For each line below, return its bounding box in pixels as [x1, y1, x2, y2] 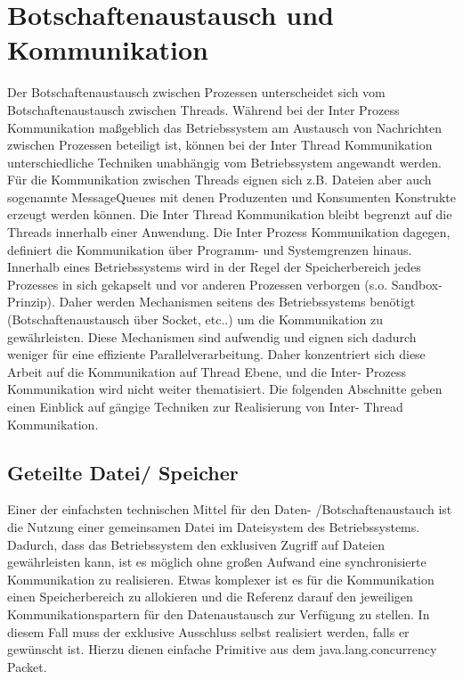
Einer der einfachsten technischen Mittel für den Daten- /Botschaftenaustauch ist [7, 500, 452, 519]
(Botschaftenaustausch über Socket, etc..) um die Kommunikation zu [7, 310, 384, 329]
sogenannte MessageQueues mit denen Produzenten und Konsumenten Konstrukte [7, 187, 456, 206]
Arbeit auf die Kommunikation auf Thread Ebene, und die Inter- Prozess [7, 362, 406, 380]
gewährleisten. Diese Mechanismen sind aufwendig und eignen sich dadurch [7, 327, 417, 346]
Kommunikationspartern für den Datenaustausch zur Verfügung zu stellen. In [7, 604, 430, 623]
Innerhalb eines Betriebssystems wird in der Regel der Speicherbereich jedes [7, 258, 421, 276]
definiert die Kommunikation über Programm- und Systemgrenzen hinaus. [7, 240, 412, 258]
